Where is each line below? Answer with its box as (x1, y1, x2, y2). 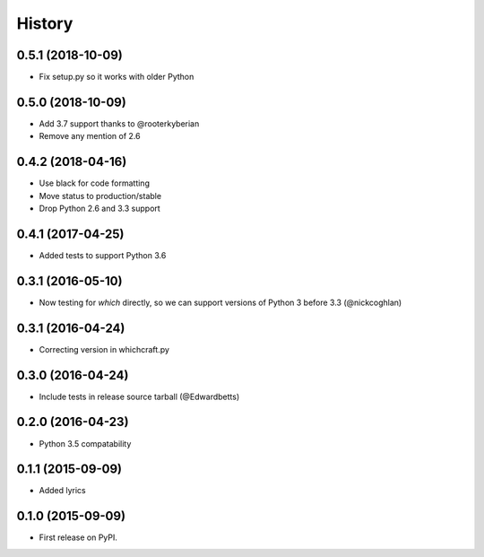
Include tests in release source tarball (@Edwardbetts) (39, 391, 240, 402)
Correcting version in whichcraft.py (39, 344, 170, 354)
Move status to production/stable (39, 190, 161, 201)
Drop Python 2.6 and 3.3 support (39, 203, 160, 214)
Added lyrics (39, 485, 86, 496)
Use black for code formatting (39, 178, 150, 188)
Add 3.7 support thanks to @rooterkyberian (39, 117, 200, 129)
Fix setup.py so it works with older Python (39, 72, 194, 83)
